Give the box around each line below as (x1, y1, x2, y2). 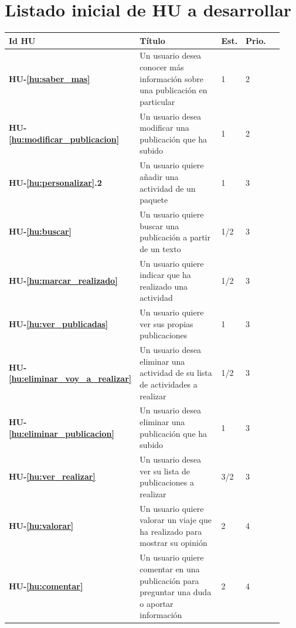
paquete (140, 194, 168, 206)
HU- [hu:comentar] (9, 580, 83, 592)
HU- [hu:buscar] (9, 225, 72, 237)
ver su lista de (140, 464, 190, 477)
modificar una (140, 121, 189, 134)
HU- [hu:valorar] (9, 520, 74, 532)
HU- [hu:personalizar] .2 (9, 176, 102, 188)
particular (140, 95, 175, 107)
